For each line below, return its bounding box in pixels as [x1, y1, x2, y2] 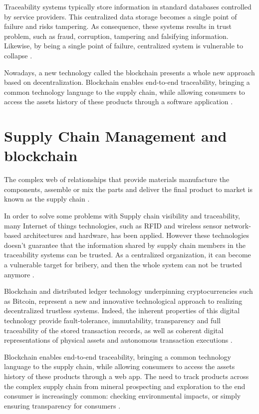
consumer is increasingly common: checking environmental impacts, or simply [4, 391, 241, 401]
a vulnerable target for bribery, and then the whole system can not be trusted [4, 259, 242, 269]
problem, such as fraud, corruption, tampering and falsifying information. [4, 30, 229, 41]
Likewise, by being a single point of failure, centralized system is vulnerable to [4, 40, 244, 51]
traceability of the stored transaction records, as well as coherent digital [4, 325, 224, 335]
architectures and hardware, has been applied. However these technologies [23, 230, 249, 240]
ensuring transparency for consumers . [4, 400, 121, 411]
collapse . [4, 50, 32, 60]
